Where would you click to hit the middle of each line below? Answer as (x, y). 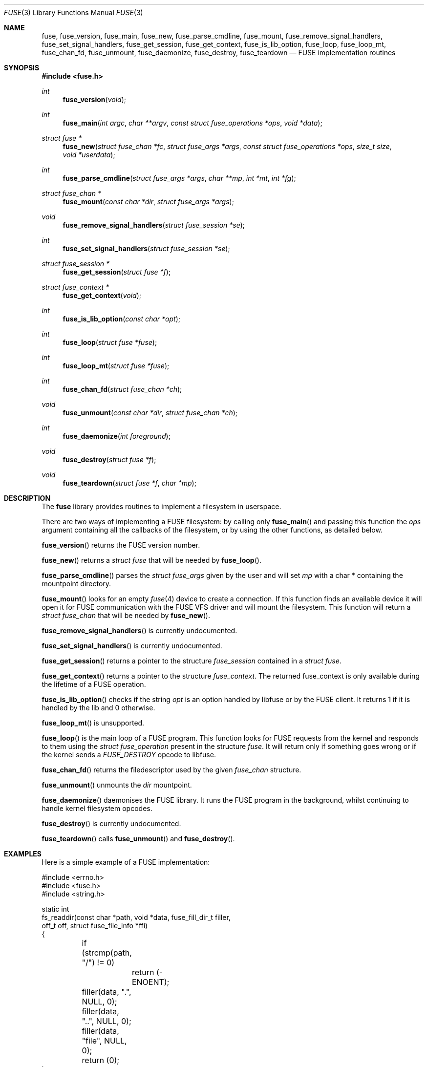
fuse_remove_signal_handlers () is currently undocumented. (139, 630)
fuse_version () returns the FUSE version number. (121, 545)
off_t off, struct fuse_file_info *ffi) (95, 926)
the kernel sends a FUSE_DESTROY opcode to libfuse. (129, 755)
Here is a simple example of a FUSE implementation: (126, 862)
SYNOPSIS (22, 68)
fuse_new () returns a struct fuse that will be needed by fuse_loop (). (151, 560)
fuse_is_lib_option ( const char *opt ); (121, 319)
